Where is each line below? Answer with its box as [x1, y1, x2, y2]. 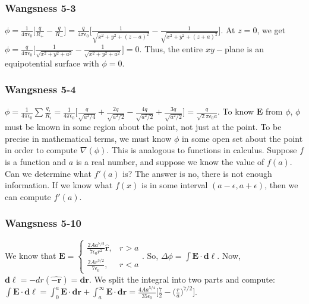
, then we [264, 179, 298, 191]
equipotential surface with [5, 56, 99, 69]
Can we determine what [5, 167, 92, 179]
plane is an [224, 42, 264, 55]
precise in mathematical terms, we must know [5, 132, 172, 144]
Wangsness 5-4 [5, 82, 76, 97]
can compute [5, 190, 51, 202]
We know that [5, 249, 56, 261]
